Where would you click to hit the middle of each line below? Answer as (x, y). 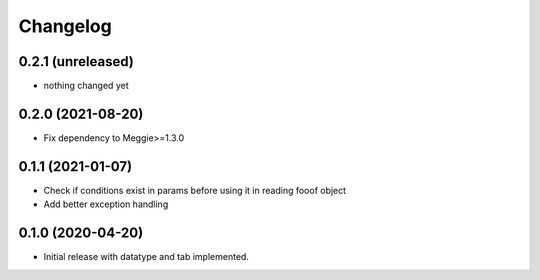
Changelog (65, 26)
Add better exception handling (106, 204)
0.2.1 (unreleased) (76, 61)
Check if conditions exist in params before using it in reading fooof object (195, 190)
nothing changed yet (86, 86)
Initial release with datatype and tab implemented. (146, 257)
